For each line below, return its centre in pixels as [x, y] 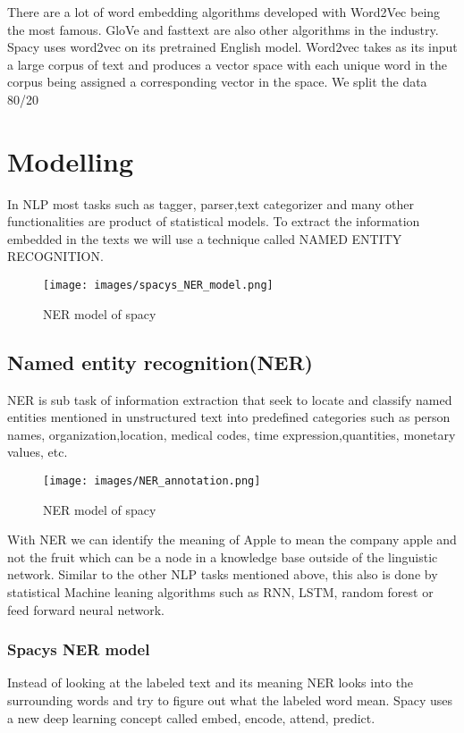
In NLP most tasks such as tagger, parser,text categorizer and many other [211, 203]
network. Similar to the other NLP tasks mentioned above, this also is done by [223, 574]
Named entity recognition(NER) [160, 362]
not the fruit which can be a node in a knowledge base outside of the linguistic [223, 556]
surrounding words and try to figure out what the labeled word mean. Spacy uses [230, 699]
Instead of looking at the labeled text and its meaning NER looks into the [211, 682]
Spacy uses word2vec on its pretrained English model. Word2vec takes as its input [232, 47]
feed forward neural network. [86, 609]
